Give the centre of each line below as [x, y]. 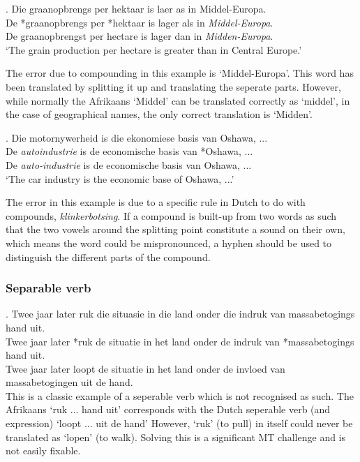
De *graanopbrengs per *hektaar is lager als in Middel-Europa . [140, 22]
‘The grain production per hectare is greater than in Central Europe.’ [154, 49]
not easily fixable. [43, 450]
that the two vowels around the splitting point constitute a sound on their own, [175, 229]
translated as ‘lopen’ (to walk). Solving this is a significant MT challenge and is [176, 437]
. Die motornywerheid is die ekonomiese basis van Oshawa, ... [137, 137]
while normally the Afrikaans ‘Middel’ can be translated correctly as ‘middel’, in [178, 100]
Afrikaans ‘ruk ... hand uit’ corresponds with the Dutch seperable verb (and [168, 409]
